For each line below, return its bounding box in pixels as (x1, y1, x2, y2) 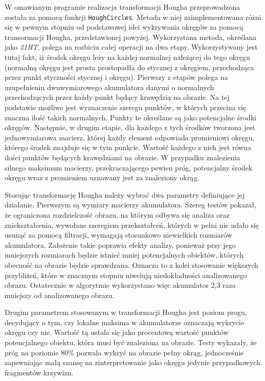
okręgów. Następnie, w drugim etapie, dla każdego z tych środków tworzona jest (5, 122, 255, 133)
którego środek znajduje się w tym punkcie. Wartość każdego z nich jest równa (5, 142, 251, 153)
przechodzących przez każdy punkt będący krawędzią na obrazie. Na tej (5, 92, 230, 102)
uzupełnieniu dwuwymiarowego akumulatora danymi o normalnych (5, 81, 214, 92)
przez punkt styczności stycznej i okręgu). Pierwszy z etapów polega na (5, 72, 228, 82)
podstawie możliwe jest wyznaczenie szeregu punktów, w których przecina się (5, 102, 247, 112)
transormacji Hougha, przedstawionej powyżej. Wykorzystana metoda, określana (5, 31, 257, 42)
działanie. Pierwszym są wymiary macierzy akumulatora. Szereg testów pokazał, (5, 199, 256, 210)
